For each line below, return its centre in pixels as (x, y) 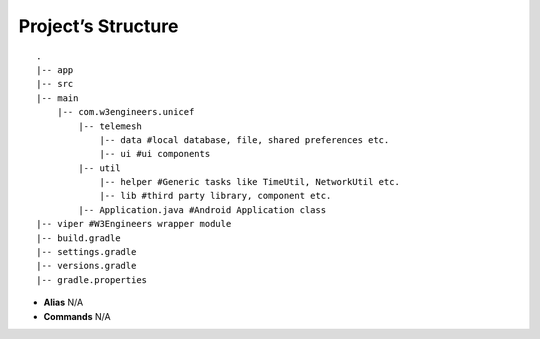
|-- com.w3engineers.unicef (125, 112)
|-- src (55, 84)
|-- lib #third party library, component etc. (215, 196)
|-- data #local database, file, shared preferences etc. (244, 139)
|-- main (57, 98)
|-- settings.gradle (86, 252)
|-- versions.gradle (86, 266)
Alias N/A (63, 302)
